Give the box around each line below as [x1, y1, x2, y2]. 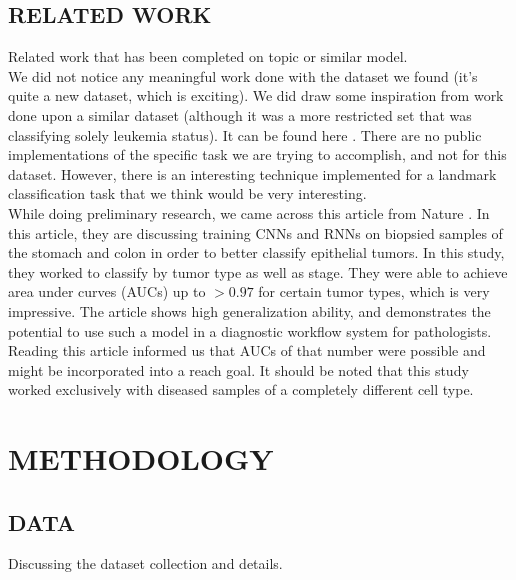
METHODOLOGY [8, 438, 274, 479]
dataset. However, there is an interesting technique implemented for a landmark [8, 163, 497, 184]
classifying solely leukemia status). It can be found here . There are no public [8, 124, 482, 145]
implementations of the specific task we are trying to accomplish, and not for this [8, 144, 507, 165]
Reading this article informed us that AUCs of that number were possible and [8, 340, 486, 361]
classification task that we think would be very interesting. [8, 183, 367, 204]
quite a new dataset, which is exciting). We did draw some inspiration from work [8, 85, 504, 106]
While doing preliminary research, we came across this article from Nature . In [8, 202, 490, 223]
